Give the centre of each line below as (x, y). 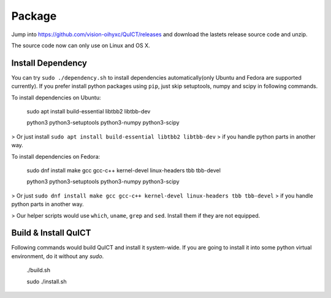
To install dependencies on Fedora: (56, 156)
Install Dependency (49, 63)
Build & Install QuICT (51, 233)
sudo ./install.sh (47, 281)
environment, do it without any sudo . (58, 256)
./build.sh (38, 270)
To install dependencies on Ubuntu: (56, 97)
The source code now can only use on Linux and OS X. (81, 45)
